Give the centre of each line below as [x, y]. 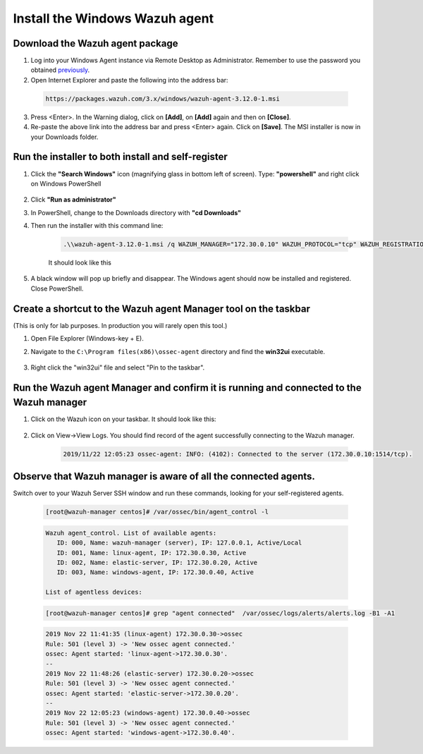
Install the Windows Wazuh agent [114, 18]
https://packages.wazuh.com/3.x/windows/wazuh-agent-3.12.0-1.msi [163, 98]
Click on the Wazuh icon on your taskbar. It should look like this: [123, 419]
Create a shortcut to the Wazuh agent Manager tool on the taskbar [161, 309]
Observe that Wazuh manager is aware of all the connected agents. [164, 476]
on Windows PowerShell [66, 183]
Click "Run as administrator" [73, 200]
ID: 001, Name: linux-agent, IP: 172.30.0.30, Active [152, 553]
